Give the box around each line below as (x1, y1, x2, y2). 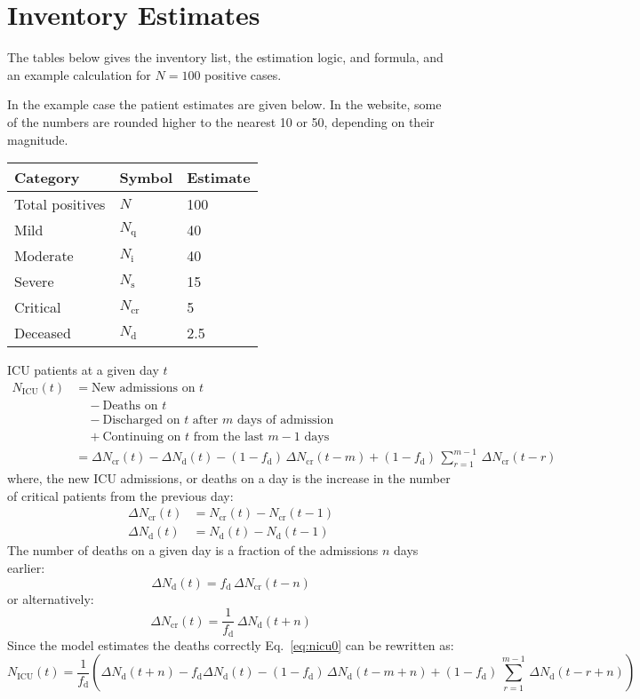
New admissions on (91, 381, 196, 394)
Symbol (119, 167, 173, 188)
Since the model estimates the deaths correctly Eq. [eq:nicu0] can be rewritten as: (7, 635, 454, 654)
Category (14, 167, 80, 188)
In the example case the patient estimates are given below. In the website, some (7, 95, 442, 114)
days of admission (236, 413, 334, 426)
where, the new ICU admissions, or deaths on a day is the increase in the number (7, 469, 451, 488)
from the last (193, 430, 264, 443)
